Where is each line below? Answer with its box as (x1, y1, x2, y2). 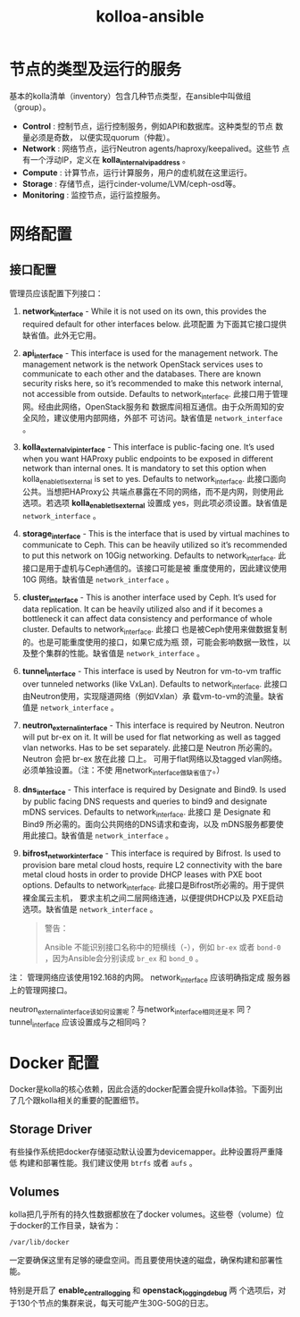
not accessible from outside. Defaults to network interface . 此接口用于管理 (21, 389, 288, 401)
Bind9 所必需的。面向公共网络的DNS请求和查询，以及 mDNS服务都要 (21, 819, 277, 830)
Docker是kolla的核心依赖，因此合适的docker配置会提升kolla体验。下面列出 (9, 1084, 283, 1094)
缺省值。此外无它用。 (21, 329, 101, 341)
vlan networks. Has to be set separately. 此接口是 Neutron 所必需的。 (21, 742, 278, 753)
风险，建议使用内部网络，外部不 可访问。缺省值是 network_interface (29, 413, 283, 424)
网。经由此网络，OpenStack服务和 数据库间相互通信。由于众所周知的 (21, 401, 277, 412)
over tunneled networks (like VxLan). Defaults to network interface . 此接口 (21, 678, 288, 691)
